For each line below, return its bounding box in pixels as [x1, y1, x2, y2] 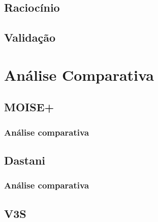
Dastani [4, 152, 46, 168]
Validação [4, 29, 56, 45]
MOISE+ [4, 99, 54, 115]
